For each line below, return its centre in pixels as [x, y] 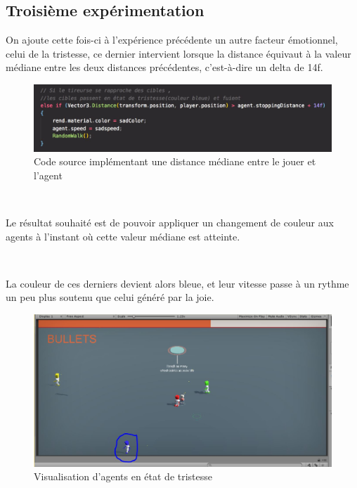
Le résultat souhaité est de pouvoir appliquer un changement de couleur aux [170, 222]
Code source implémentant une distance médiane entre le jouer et [175, 161]
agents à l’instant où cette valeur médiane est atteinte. [123, 236]
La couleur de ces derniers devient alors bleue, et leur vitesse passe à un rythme [177, 283]
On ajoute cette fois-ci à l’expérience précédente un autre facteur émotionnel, [172, 40]
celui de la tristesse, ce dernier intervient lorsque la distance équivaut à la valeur [178, 53]
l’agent [48, 175]
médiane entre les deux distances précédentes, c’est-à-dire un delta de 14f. [164, 67]
